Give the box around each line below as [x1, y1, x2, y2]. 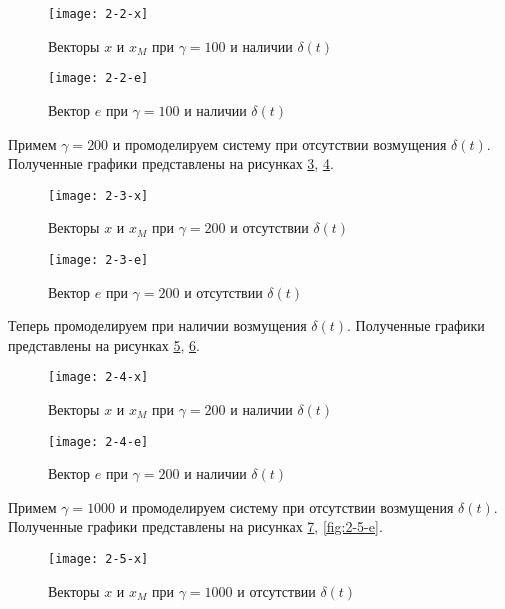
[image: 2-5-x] [48, 552, 149, 567]
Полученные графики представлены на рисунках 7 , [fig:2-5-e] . [8, 516, 383, 537]
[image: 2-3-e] [48, 252, 149, 267]
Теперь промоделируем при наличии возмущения [8, 315, 307, 336]
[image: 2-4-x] [48, 370, 149, 385]
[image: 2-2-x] [48, 7, 149, 21]
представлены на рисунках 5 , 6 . [8, 334, 200, 355]
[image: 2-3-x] [48, 188, 149, 203]
